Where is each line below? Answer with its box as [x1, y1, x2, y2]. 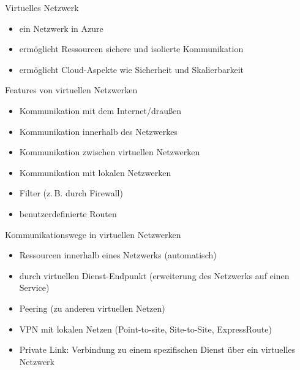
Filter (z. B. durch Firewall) [19, 187, 123, 199]
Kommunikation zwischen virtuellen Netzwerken [19, 145, 200, 158]
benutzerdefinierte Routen [19, 207, 117, 220]
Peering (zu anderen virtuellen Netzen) [19, 301, 165, 314]
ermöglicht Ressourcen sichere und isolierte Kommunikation [19, 42, 244, 55]
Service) [19, 281, 50, 294]
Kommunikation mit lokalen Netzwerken [19, 166, 171, 179]
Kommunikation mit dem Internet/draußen [19, 104, 181, 117]
